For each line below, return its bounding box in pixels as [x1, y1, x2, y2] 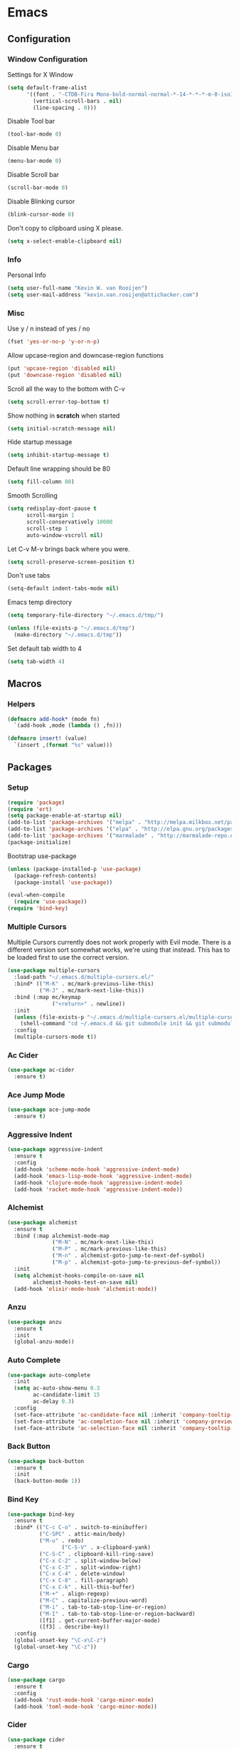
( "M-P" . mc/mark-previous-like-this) [52, 1245, 167, 1253]
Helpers [7, 699, 36, 709]
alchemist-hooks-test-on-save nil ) [33, 1279, 139, 1286]
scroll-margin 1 [26, 512, 75, 519]
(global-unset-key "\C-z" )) [14, 1644, 97, 1651]
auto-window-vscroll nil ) [26, 531, 103, 539]
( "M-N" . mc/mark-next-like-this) [52, 1239, 154, 1246]
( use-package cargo [7, 1676, 65, 1684]
